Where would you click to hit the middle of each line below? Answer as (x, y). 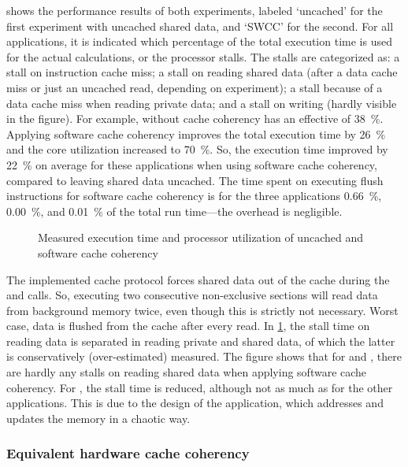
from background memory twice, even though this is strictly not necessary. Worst (202, 310)
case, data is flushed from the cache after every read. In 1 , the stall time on (188, 326)
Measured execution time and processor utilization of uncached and (200, 237)
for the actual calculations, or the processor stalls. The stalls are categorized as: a (203, 56)
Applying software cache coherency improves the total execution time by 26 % (196, 133)
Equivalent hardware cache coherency (128, 453)
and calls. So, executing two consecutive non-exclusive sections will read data (192, 295)
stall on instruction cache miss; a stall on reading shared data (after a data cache (202, 72)
